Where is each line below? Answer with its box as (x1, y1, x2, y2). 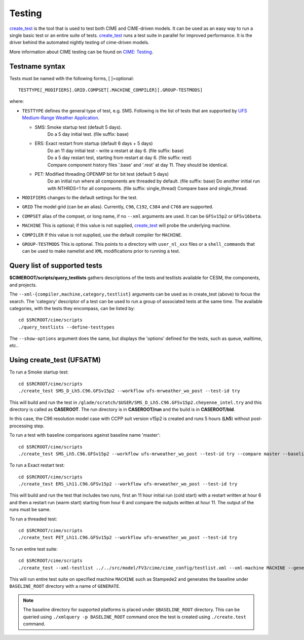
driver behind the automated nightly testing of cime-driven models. (9, 40, 149, 46)
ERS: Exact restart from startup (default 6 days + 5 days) (34, 140, 153, 146)
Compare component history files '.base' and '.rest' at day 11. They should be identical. (47, 162, 228, 168)
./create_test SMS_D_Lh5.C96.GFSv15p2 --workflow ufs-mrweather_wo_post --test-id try (18, 388, 240, 394)
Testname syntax (9, 62, 65, 70)
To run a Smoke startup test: (9, 369, 69, 375)
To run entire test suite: (9, 546, 58, 552)
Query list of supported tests (9, 261, 102, 270)
